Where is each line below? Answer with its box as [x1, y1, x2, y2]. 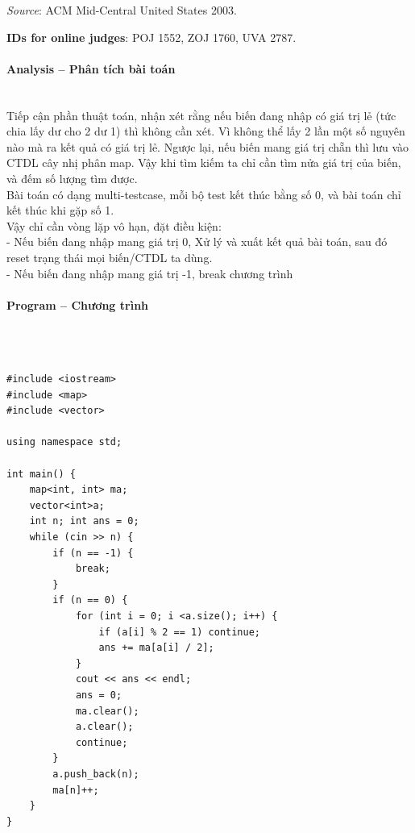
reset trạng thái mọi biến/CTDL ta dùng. [6, 248, 213, 265]
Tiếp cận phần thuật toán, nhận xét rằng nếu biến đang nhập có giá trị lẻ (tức [6, 106, 396, 123]
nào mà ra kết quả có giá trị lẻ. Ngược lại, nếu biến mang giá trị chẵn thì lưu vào [6, 138, 409, 155]
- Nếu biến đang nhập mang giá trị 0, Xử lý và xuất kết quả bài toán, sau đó [6, 233, 388, 250]
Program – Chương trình [6, 296, 149, 313]
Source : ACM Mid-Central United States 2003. [6, 2, 237, 18]
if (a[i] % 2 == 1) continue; [98, 626, 260, 638]
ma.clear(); [75, 705, 139, 717]
